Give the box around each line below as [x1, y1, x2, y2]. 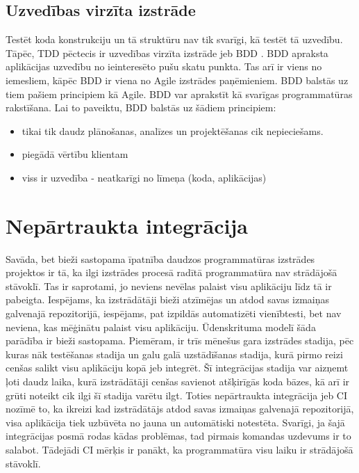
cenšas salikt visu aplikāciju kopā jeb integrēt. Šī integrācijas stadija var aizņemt [6, 360, 349, 375]
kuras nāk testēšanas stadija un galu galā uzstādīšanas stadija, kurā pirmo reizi [6, 346, 343, 361]
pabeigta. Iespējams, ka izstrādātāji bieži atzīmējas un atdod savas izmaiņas [6, 292, 330, 307]
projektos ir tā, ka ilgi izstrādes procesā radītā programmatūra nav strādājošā [6, 265, 337, 280]
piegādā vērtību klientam [22, 147, 128, 161]
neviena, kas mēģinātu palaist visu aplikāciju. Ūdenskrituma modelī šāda [6, 319, 316, 334]
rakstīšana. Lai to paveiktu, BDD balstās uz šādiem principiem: [6, 100, 276, 115]
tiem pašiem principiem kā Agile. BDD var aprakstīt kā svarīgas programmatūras [6, 86, 353, 101]
